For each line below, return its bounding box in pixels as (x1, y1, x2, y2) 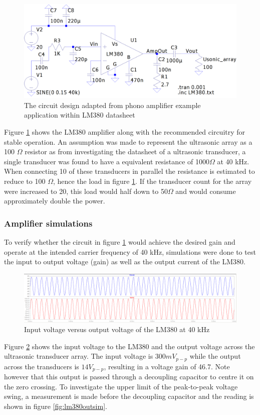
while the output (189, 351, 241, 361)
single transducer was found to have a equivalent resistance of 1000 (4, 156, 209, 166)
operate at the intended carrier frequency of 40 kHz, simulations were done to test (4, 246, 256, 257)
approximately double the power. (4, 195, 105, 206)
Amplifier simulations (4, 217, 93, 229)
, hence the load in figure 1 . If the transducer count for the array (53, 175, 252, 186)
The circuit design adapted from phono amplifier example (24, 99, 201, 110)
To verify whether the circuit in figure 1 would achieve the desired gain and (4, 236, 235, 247)
